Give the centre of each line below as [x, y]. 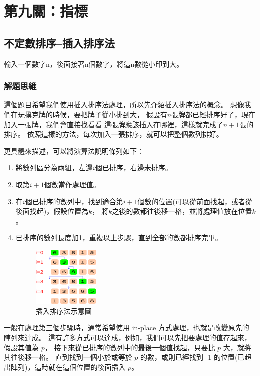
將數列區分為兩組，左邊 [54, 168]
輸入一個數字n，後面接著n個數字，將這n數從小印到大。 [94, 64]
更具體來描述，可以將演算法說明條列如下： [74, 151]
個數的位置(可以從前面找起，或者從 [195, 201]
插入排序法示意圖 [64, 311]
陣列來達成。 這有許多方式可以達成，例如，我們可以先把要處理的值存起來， [128, 337]
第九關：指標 [46, 11]
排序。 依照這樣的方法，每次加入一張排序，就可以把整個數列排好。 [114, 134]
